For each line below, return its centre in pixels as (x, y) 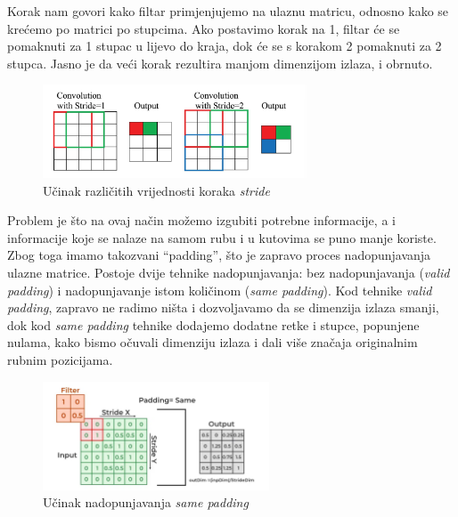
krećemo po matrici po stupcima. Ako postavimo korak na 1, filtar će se (204, 28)
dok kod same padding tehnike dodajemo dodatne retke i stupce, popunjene (213, 324)
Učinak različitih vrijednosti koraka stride (156, 190)
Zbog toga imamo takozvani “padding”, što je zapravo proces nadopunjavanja (219, 255)
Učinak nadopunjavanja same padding (146, 502)
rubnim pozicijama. (60, 359)
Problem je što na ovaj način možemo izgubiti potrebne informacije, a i (201, 220)
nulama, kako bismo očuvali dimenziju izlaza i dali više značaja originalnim (213, 342)
